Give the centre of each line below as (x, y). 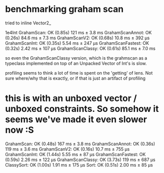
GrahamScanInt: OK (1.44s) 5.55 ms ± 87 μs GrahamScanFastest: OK (76, 154)
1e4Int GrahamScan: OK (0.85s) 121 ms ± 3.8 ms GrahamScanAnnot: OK (79, 32)
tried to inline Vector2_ (28, 23)
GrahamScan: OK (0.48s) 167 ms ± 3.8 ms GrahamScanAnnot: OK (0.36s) (80, 144)
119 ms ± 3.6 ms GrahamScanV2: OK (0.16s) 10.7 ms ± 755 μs (67, 149)
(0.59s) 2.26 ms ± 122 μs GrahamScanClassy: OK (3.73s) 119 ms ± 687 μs (80, 160)
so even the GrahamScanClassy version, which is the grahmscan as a (76, 58)
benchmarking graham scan (64, 9)
